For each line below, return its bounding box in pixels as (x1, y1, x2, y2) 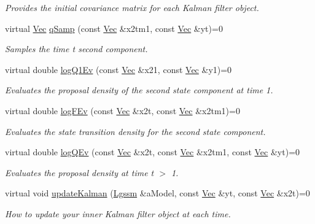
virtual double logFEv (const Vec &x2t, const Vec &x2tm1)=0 (5, 104, 240, 117)
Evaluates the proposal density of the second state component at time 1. (5, 83, 273, 96)
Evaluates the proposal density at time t (5, 166, 154, 179)
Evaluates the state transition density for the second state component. (5, 125, 266, 137)
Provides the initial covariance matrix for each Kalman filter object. (5, 1, 259, 14)
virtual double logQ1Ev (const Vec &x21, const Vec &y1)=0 (5, 63, 232, 75)
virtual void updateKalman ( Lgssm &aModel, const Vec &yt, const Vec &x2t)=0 (5, 187, 310, 199)
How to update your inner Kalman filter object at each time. (5, 207, 231, 220)
